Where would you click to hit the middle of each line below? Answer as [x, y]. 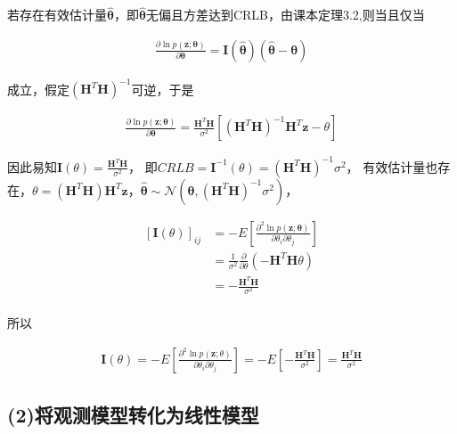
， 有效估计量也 [392, 166]
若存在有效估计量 [57, 15]
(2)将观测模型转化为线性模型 [133, 415]
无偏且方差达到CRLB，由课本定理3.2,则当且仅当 [285, 15]
